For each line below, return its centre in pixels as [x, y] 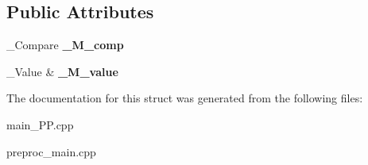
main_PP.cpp [40, 124]
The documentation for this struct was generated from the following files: [185, 98]
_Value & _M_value [62, 71]
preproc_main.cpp [51, 151]
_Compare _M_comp [65, 45]
